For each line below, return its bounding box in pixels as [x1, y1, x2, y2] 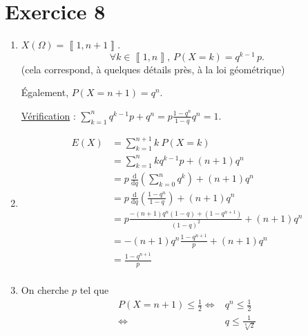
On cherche [21, 283, 69, 297]
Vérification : [21, 108, 76, 122]
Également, [21, 85, 69, 100]
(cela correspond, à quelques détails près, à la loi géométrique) [21, 62, 285, 76]
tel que [79, 283, 109, 297]
